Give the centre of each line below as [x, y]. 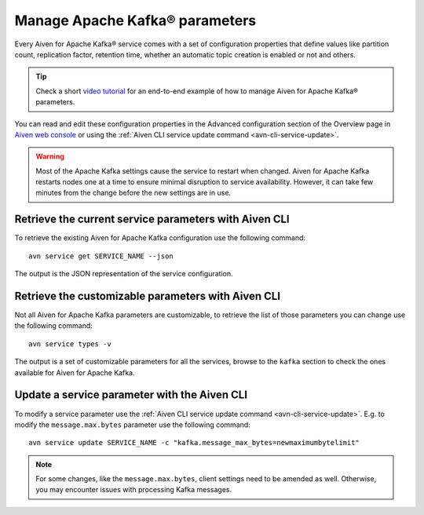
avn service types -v [70, 344]
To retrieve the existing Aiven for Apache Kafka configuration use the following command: [160, 238]
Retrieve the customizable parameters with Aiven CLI [148, 296]
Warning [50, 156]
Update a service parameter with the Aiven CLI [131, 395]
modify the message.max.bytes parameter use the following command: [132, 425]
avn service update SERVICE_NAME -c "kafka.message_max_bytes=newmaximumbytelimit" [194, 443]
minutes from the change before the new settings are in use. [133, 193]
